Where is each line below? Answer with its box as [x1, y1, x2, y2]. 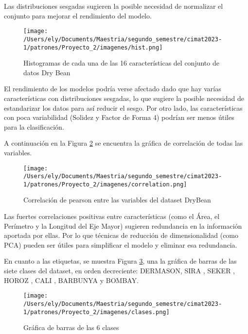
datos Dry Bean [23, 67, 71, 77]
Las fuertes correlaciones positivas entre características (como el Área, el [4, 211, 220, 221]
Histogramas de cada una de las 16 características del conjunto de [23, 58, 219, 68]
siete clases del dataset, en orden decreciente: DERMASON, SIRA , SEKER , [4, 266, 235, 276]
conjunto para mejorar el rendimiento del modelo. [4, 10, 152, 20]
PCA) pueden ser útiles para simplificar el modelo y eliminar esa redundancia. [4, 239, 237, 250]
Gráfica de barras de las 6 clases [23, 322, 119, 333]
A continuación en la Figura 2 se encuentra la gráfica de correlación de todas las [4, 138, 243, 148]
